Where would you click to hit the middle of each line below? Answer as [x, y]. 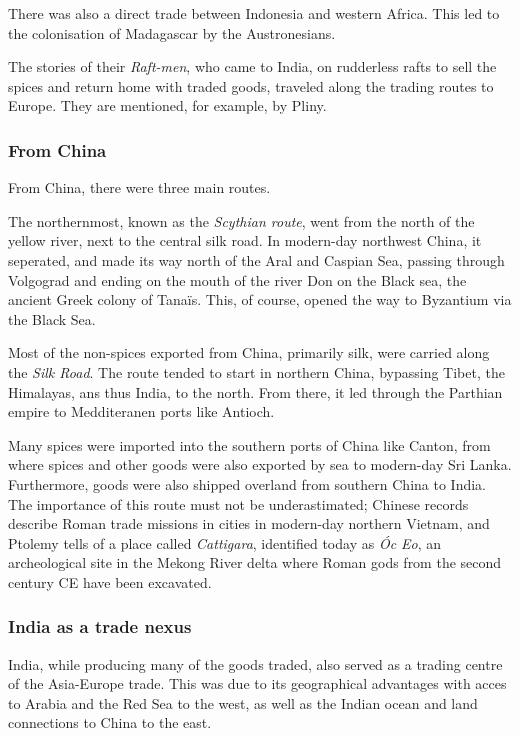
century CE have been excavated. [110, 581]
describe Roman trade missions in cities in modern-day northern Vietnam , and [249, 523]
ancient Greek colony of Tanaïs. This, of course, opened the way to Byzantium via [260, 299]
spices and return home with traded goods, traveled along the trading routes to [251, 85]
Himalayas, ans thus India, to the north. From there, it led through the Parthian [255, 391]
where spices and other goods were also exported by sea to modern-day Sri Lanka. [260, 464]
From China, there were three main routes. [139, 187]
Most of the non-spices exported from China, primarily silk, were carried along [249, 352]
